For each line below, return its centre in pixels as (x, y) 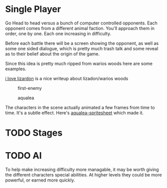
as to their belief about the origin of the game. (52, 54)
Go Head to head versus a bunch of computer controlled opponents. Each (81, 23)
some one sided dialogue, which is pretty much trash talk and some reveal (82, 48)
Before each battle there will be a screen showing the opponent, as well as (82, 43)
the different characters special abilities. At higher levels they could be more (83, 175)
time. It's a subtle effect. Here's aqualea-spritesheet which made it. (74, 113)
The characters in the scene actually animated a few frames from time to (80, 107)
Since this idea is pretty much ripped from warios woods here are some (79, 63)
